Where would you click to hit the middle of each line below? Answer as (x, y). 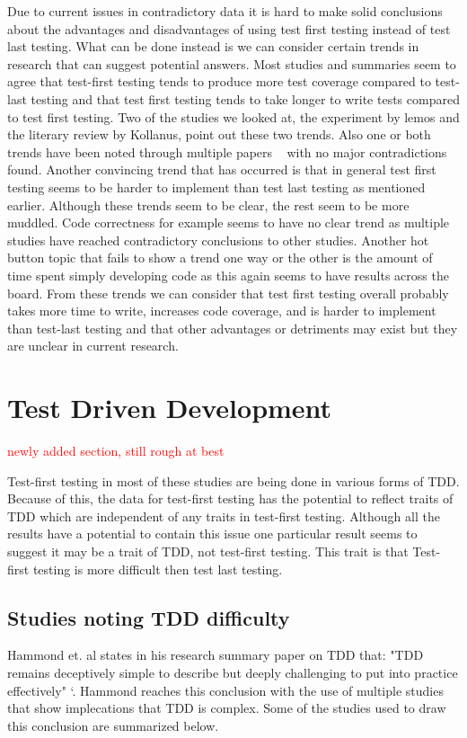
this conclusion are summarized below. (113, 725)
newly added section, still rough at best (116, 450)
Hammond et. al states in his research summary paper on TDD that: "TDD (216, 655)
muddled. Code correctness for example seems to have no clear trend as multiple (229, 222)
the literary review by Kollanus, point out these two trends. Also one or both (219, 134)
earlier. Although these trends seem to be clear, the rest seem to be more (208, 205)
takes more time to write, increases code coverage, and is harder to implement (222, 311)
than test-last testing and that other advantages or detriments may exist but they (233, 328)
